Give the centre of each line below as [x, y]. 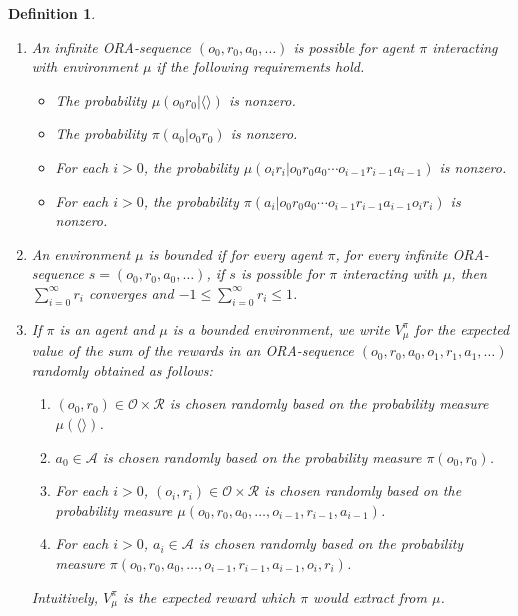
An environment [81, 253]
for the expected [462, 328]
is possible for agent [354, 46]
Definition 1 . [52, 13]
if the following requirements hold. [260, 66]
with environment [84, 66]
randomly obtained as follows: [122, 369]
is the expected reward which [209, 596]
